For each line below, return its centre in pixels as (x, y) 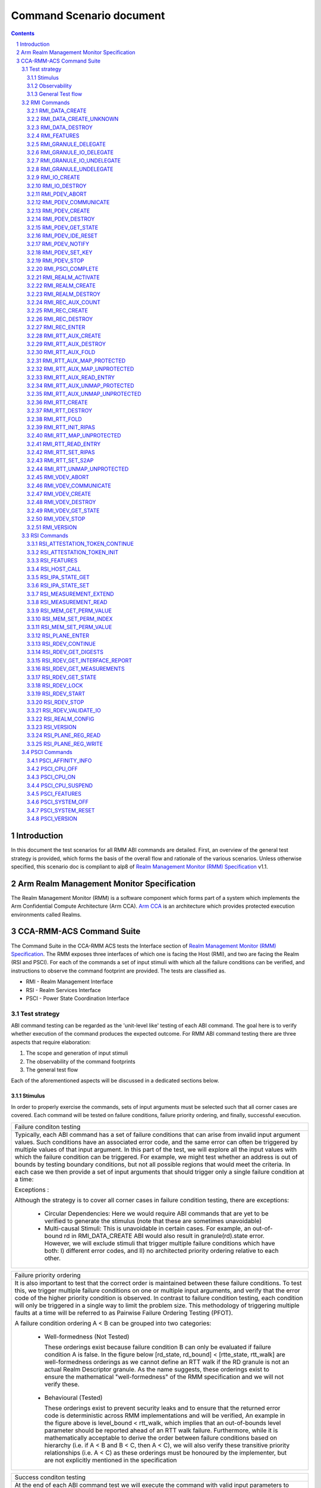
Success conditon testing (50, 1477)
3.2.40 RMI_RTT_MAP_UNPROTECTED (74, 436)
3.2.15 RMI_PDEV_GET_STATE (62, 227)
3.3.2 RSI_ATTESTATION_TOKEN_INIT (73, 552)
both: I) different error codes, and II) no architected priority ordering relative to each (161, 1251)
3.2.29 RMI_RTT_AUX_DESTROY (67, 344)
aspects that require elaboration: (51, 1042)
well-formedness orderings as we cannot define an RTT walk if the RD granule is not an (167, 1362)
